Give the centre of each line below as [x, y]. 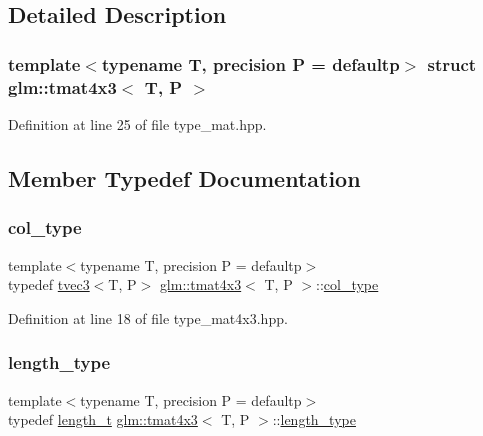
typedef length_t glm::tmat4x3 [103, 419]
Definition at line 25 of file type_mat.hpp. [137, 123]
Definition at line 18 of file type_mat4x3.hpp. [148, 317]
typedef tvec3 [49, 284]
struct [452, 63]
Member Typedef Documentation [184, 177]
